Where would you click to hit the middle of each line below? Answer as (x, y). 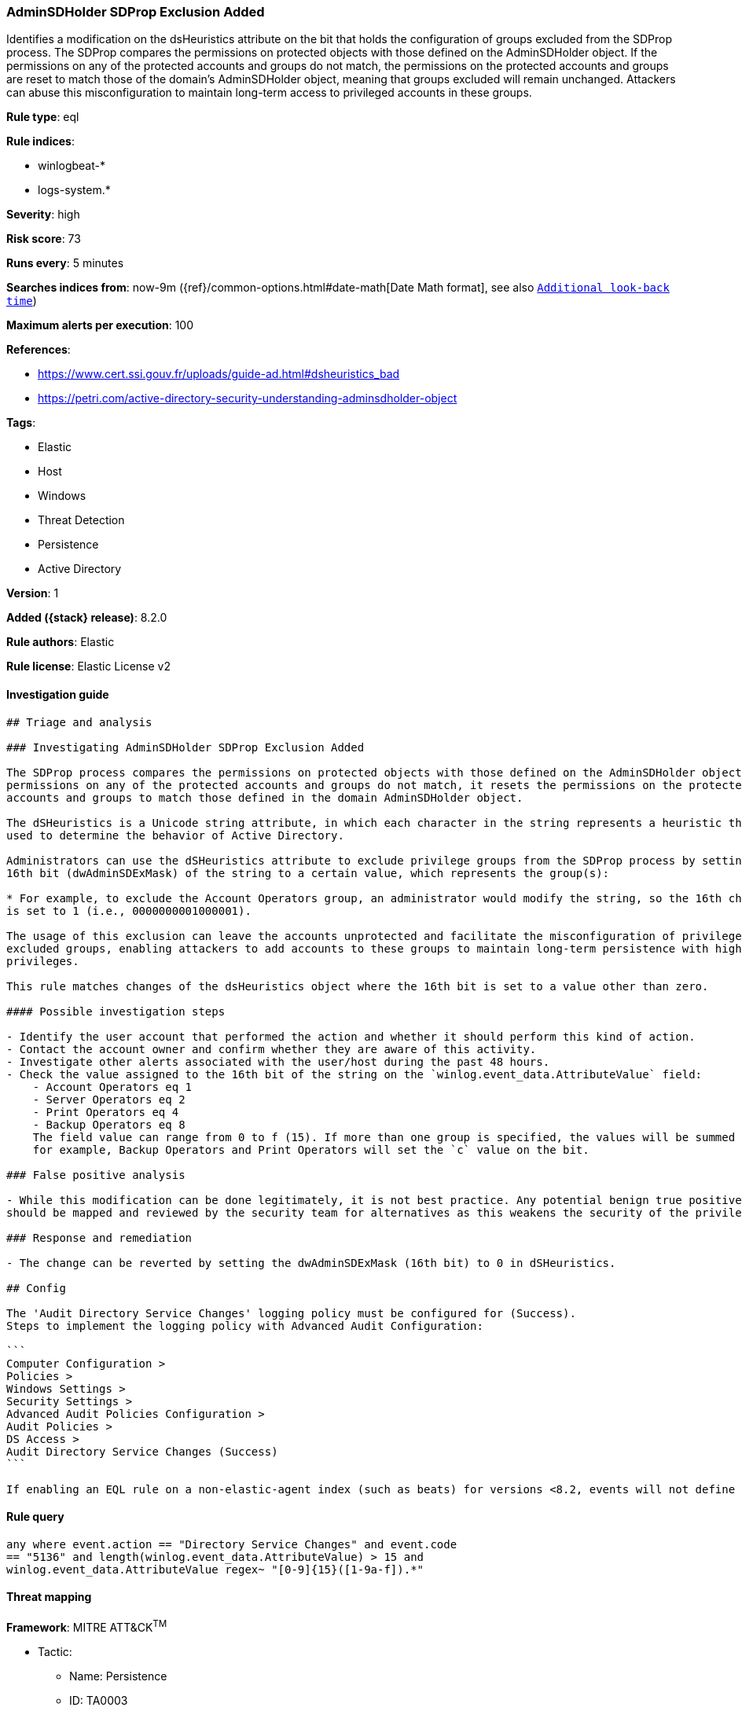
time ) (22, 301)
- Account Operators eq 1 (112, 1087)
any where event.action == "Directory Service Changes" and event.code (232, 1544)
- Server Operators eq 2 (109, 1099)
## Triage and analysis (79, 722)
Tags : (21, 423)
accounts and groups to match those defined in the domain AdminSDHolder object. (265, 797)
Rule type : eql (43, 117)
